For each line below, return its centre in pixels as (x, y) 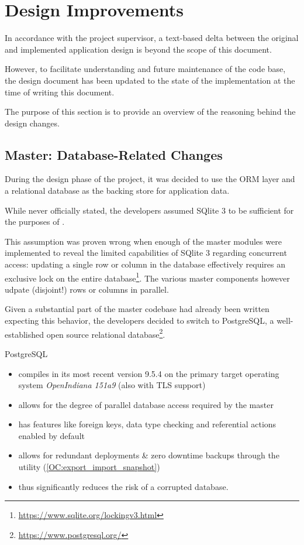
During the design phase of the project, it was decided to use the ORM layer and (150, 179)
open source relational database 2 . (106, 333)
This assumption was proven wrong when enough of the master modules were (143, 241)
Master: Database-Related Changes (114, 154)
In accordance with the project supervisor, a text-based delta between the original (152, 38)
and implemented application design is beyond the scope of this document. (138, 49)
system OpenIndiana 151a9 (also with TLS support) (112, 385)
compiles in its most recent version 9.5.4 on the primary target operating (149, 373)
